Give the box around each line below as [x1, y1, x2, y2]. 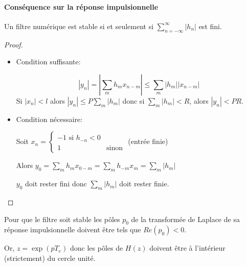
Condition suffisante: [16, 56, 81, 67]
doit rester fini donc [25, 178, 87, 189]
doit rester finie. [119, 178, 169, 189]
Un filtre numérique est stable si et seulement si [4, 20, 154, 31]
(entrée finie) [128, 136, 168, 147]
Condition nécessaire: [16, 113, 83, 124]
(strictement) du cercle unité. [4, 252, 96, 263]
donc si [122, 95, 145, 106]
